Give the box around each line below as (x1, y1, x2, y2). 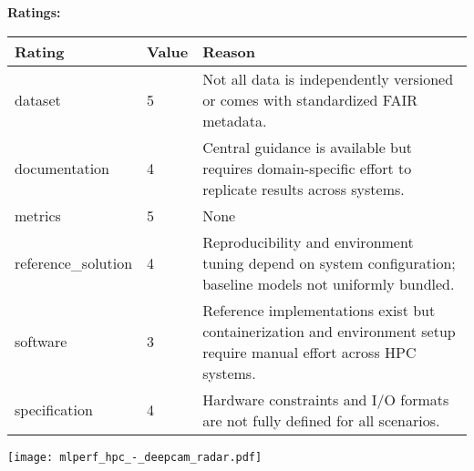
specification (15, 399, 93, 421)
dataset (15, 88, 61, 110)
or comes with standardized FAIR (202, 88, 417, 110)
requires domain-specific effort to (202, 157, 412, 179)
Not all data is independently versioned (202, 67, 454, 89)
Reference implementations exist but (202, 299, 436, 321)
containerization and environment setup (202, 320, 456, 342)
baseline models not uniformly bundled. (202, 272, 455, 294)
